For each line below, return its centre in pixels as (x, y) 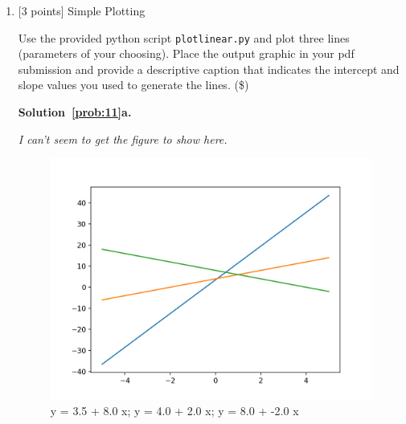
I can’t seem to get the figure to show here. (123, 139)
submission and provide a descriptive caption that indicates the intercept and (209, 69)
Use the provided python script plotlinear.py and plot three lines (184, 37)
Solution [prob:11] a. (75, 112)
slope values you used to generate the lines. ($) (133, 85)
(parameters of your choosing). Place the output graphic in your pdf (186, 53)
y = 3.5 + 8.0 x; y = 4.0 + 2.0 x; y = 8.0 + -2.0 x (174, 410)
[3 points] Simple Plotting (82, 10)
